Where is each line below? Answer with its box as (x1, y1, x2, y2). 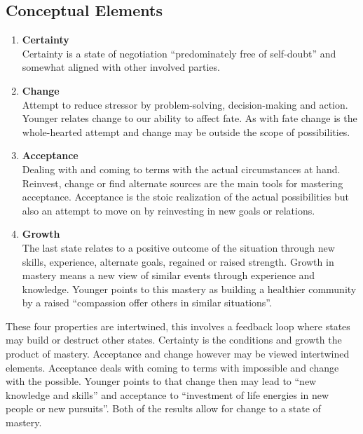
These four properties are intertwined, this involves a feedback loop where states (6, 318, 350, 333)
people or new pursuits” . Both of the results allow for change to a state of (6, 401, 321, 416)
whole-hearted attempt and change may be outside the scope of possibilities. (22, 124, 350, 139)
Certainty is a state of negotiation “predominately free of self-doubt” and (22, 46, 336, 60)
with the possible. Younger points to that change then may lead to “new (6, 374, 317, 388)
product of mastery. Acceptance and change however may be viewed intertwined (6, 346, 350, 361)
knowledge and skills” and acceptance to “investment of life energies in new (6, 387, 329, 402)
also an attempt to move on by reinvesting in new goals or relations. (22, 203, 315, 217)
